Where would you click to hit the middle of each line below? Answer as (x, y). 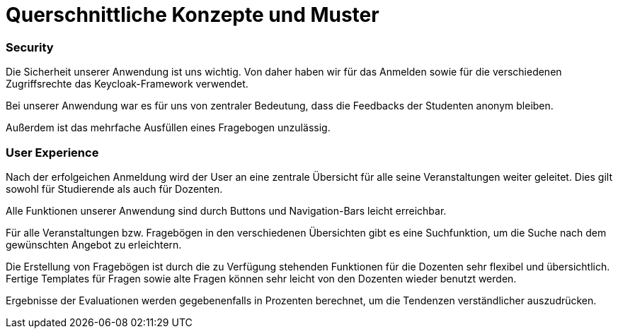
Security (30, 47)
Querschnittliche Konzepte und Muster (193, 15)
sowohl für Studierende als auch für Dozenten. (114, 189)
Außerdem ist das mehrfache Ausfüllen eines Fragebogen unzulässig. (168, 128)
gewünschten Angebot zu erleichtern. (94, 244)
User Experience (52, 152)
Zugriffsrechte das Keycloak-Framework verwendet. (127, 84)
